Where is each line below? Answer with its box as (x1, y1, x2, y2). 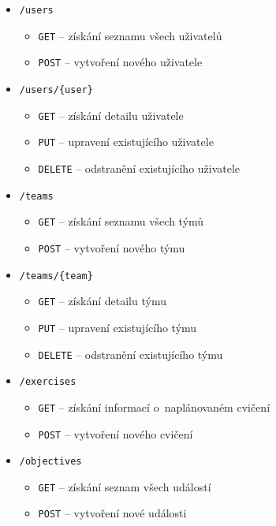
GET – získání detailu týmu (38, 293, 166, 309)
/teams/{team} (19, 270, 93, 282)
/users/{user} (19, 84, 93, 95)
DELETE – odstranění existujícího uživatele (38, 159, 241, 176)
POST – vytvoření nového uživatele (38, 54, 203, 70)
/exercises (19, 376, 76, 388)
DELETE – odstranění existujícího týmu (38, 345, 223, 362)
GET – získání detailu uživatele (38, 106, 184, 123)
